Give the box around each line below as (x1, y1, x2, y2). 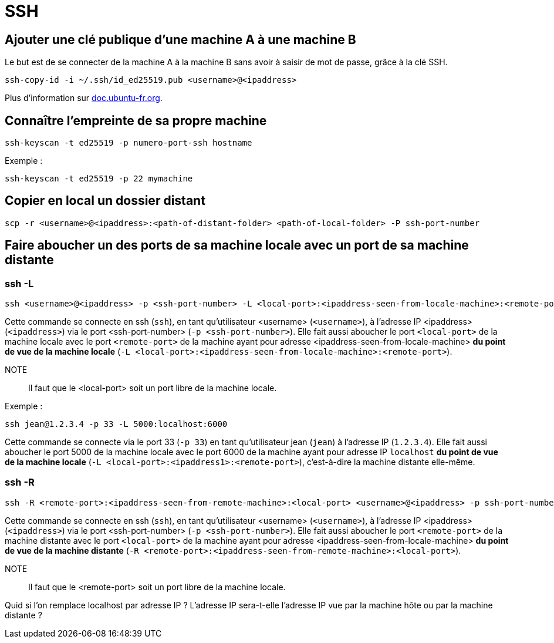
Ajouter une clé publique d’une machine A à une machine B (5, 32, 356, 47)
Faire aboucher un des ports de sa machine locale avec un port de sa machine (5, 238, 469, 253)
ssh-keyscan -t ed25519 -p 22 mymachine (5, 174, 193, 184)
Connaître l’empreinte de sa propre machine (5, 113, 267, 128)
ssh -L (5, 277, 34, 289)
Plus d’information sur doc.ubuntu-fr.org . (5, 93, 163, 103)
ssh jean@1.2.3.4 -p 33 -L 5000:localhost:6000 (5, 419, 228, 429)
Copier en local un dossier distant (5, 193, 205, 208)
